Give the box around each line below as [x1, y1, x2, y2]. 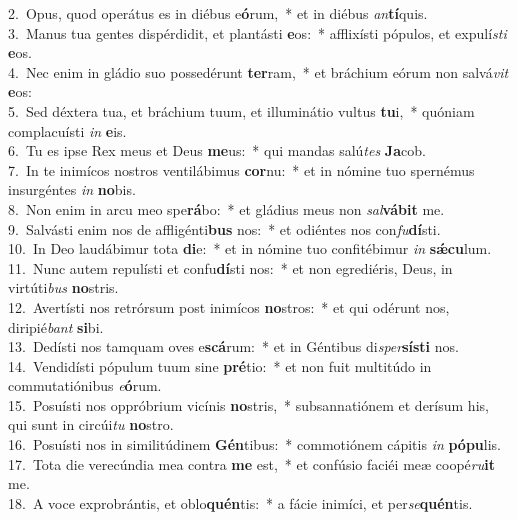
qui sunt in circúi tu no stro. [8, 414, 174, 435]
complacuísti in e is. [8, 120, 127, 141]
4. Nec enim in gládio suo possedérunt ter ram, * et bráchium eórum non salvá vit [8, 61, 509, 82]
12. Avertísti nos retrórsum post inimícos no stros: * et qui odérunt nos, [8, 296, 450, 317]
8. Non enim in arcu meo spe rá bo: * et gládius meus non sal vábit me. [8, 198, 445, 219]
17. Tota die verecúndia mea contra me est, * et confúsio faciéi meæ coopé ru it [8, 453, 495, 474]
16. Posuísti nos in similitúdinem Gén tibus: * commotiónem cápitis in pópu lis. [8, 434, 502, 455]
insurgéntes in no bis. [8, 179, 136, 200]
